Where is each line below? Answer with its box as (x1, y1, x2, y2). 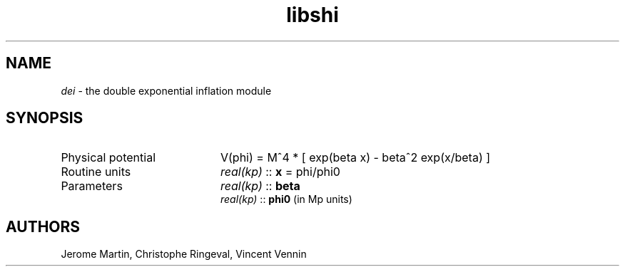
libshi (286, 3, 339, 27)
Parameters (61, 179, 123, 194)
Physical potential (61, 150, 156, 165)
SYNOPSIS (6, 109, 83, 127)
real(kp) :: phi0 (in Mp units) (220, 193, 352, 206)
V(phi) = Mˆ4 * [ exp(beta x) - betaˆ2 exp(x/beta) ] (220, 150, 491, 165)
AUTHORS (6, 217, 81, 236)
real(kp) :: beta (220, 179, 300, 194)
